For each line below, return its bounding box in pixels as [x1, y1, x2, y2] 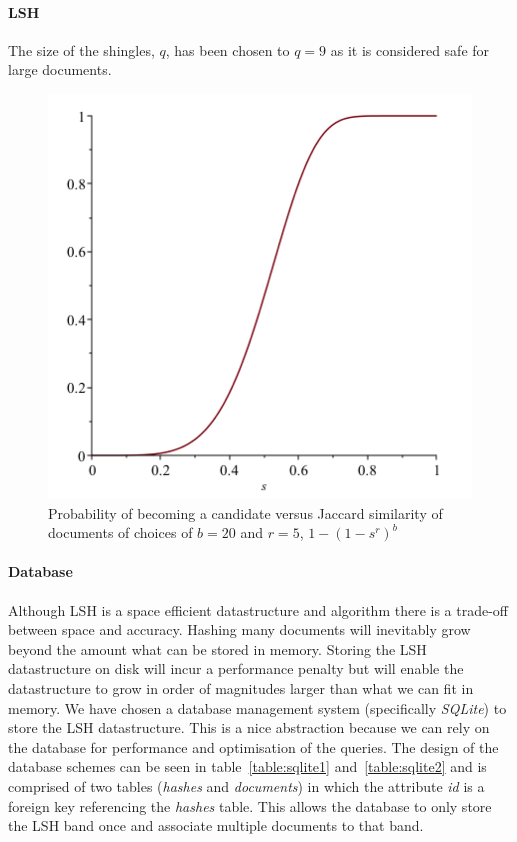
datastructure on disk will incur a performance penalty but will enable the [8, 658, 464, 679]
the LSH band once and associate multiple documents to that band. [8, 815, 424, 836]
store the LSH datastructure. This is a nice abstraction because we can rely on [8, 717, 490, 738]
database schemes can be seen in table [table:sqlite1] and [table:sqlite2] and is [8, 756, 487, 777]
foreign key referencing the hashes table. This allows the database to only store [8, 795, 492, 816]
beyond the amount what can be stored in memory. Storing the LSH [8, 638, 427, 659]
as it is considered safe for [330, 39, 490, 60]
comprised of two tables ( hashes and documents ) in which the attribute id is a [8, 776, 485, 797]
